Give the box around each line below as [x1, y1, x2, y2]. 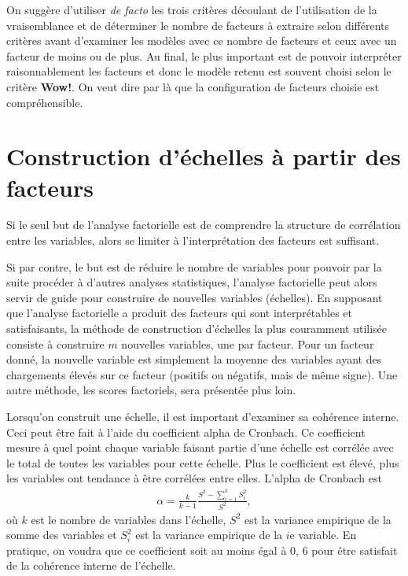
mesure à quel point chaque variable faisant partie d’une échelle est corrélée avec [6, 439, 394, 456]
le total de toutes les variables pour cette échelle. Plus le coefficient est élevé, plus [6, 454, 399, 471]
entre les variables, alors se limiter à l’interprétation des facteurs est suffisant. [6, 232, 380, 249]
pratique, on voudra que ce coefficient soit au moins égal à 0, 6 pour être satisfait [6, 541, 398, 558]
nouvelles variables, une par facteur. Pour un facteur [121, 335, 374, 352]
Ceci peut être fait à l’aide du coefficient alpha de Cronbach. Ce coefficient [6, 423, 366, 440]
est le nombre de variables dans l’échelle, [31, 511, 226, 527]
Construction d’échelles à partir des [6, 140, 401, 172]
